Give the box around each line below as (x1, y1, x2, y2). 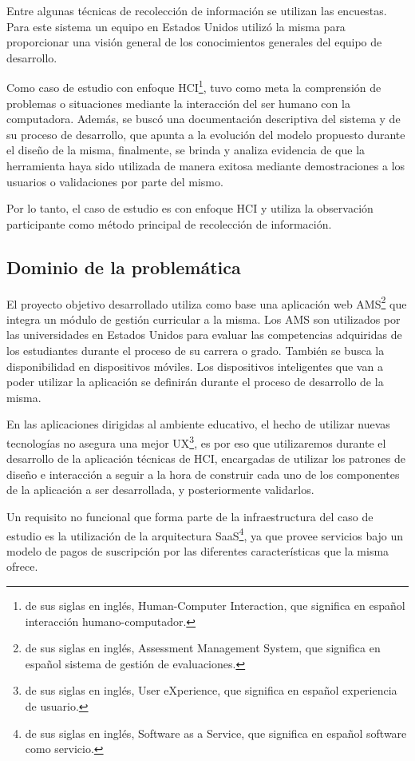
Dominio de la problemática (6, 254, 241, 279)
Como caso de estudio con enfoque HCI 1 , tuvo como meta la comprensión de (6, 77, 381, 96)
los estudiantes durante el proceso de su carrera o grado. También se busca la (6, 342, 385, 359)
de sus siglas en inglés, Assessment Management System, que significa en (25, 639, 381, 656)
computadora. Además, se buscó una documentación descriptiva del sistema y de (6, 110, 401, 127)
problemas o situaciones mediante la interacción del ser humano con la (6, 94, 350, 111)
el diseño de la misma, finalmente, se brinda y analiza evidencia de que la (6, 141, 366, 158)
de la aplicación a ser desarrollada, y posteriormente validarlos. (6, 481, 314, 498)
